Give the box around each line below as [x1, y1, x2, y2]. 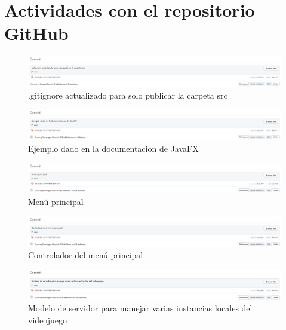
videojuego [28, 313, 67, 326]
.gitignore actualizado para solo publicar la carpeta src [28, 88, 227, 101]
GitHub [4, 21, 69, 45]
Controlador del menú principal [28, 249, 143, 261]
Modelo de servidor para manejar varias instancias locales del [28, 302, 253, 314]
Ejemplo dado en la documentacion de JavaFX [28, 142, 199, 154]
